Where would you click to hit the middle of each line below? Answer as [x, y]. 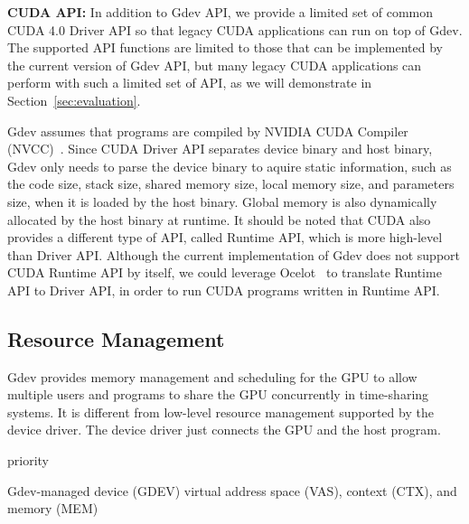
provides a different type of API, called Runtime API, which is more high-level [225, 237]
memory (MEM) [53, 508]
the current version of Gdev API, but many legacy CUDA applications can [215, 65]
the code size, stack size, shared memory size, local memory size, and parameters [231, 184]
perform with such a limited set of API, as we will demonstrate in [190, 83]
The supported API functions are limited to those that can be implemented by [225, 47]
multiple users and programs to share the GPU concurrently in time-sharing [218, 394]
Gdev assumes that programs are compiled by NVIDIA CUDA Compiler [208, 131]
